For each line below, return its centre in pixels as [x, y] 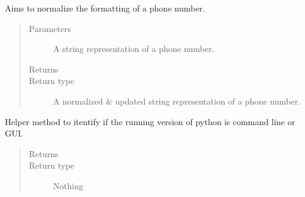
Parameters [50, 28]
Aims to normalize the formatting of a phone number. [105, 8]
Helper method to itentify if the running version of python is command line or [150, 121]
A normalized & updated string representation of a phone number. [177, 101]
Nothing [68, 185]
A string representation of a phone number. [134, 49]
